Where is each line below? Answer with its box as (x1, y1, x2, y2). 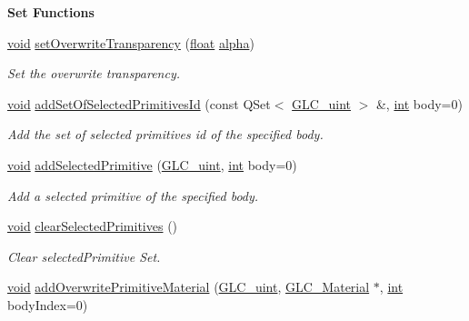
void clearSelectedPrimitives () (7, 216, 178, 236)
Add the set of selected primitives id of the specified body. (7, 125, 324, 144)
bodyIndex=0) (7, 295, 88, 314)
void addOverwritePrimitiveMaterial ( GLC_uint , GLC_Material (7, 277, 370, 296)
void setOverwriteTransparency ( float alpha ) (7, 33, 254, 52)
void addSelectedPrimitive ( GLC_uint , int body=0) (7, 155, 297, 174)
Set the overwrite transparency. (7, 64, 180, 83)
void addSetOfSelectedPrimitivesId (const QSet (7, 94, 271, 113)
